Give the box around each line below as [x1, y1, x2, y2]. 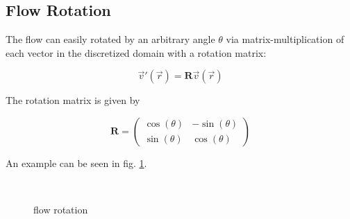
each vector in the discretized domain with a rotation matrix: [6, 45, 267, 60]
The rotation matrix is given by [6, 93, 140, 107]
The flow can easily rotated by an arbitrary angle [6, 32, 215, 46]
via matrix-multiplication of [226, 32, 344, 46]
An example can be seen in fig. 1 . [6, 155, 147, 170]
